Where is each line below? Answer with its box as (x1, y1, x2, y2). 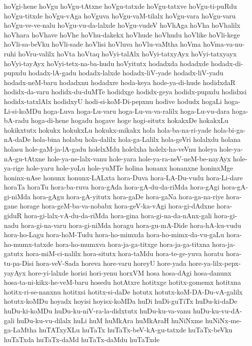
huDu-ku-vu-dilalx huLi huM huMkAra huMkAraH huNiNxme (17, 315, 203, 325)
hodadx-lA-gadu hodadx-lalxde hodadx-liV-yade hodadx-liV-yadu (28, 68, 224, 78)
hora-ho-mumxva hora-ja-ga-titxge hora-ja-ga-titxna (55, 239, 210, 249)
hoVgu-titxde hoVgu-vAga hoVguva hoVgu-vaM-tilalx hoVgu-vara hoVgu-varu (4, 10, 236, 20)
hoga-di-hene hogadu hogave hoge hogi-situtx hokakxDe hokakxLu (31, 115, 229, 125)
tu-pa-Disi (4, 258, 34, 268)
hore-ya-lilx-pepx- (188, 258, 241, 268)
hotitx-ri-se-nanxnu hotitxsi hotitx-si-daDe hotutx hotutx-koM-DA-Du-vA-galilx (4, 286, 243, 296)
